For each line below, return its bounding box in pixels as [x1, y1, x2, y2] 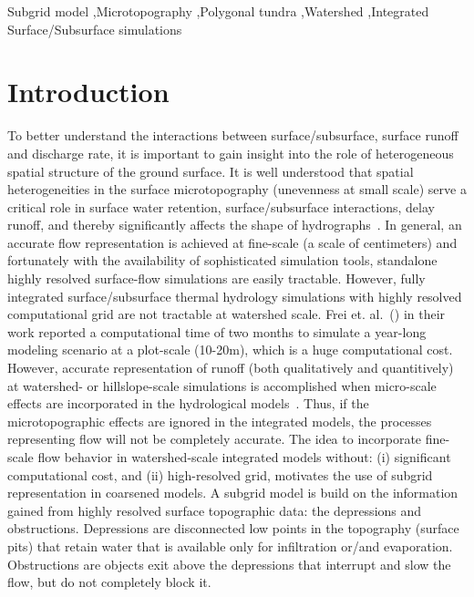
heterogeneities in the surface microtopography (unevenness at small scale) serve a [7, 180, 467, 199]
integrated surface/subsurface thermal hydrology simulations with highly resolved [7, 286, 462, 305]
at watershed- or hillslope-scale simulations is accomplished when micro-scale [7, 376, 437, 395]
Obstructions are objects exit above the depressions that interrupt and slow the [7, 554, 451, 573]
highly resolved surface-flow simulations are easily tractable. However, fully [7, 269, 426, 288]
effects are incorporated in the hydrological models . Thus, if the [7, 394, 369, 413]
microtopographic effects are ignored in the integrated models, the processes [7, 411, 432, 430]
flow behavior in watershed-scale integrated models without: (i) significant [37, 448, 451, 466]
